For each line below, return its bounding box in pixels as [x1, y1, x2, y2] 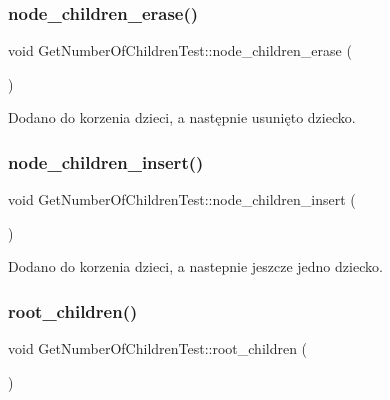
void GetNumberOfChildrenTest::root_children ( [8, 338, 308, 359]
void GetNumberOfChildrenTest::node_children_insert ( [8, 189, 356, 210]
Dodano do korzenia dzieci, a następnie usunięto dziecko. [8, 107, 356, 128]
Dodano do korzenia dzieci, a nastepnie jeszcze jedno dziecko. [8, 256, 383, 277]
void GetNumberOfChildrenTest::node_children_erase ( [8, 40, 352, 61]
